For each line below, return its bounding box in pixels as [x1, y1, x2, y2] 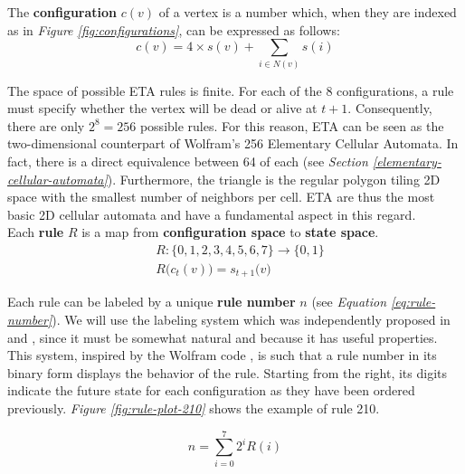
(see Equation [311, 292, 387, 311]
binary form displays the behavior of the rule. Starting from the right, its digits [7, 363, 447, 382]
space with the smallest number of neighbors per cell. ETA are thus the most [7, 187, 435, 206]
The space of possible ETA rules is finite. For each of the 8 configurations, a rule [7, 81, 454, 100]
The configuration [7, 3, 118, 21]
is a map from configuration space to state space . [81, 223, 379, 242]
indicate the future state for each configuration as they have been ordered [7, 381, 415, 400]
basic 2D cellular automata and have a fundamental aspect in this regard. [7, 204, 416, 223]
